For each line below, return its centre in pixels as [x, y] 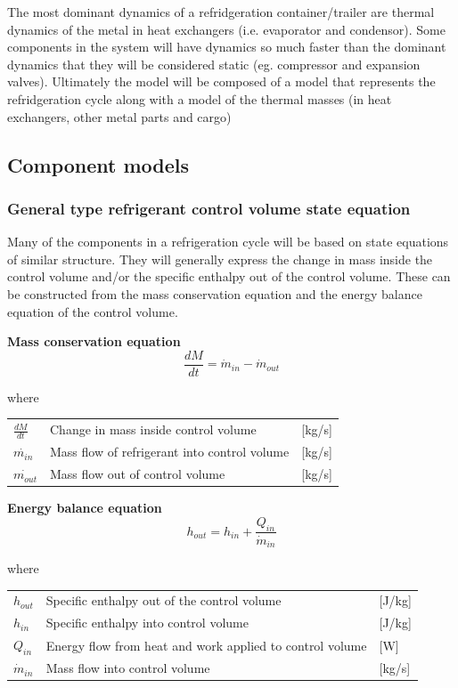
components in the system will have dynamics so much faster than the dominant [227, 47]
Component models [98, 164]
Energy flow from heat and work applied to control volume [206, 645]
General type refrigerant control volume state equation [209, 208]
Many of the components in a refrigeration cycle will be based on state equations [228, 242]
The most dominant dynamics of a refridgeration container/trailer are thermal [221, 12]
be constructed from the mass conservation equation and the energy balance [215, 293]
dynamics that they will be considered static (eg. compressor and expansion [214, 64]
